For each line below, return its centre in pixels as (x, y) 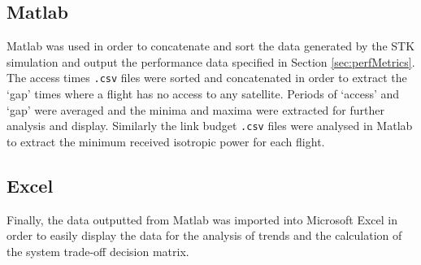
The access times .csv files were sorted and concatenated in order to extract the (207, 78)
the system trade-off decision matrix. (98, 251)
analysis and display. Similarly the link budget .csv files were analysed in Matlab (210, 126)
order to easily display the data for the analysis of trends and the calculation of (204, 235)
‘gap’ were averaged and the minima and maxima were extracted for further (195, 109)
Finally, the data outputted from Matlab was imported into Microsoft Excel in (202, 219)
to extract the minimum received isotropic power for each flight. (166, 141)
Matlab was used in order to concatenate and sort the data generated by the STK (211, 46)
